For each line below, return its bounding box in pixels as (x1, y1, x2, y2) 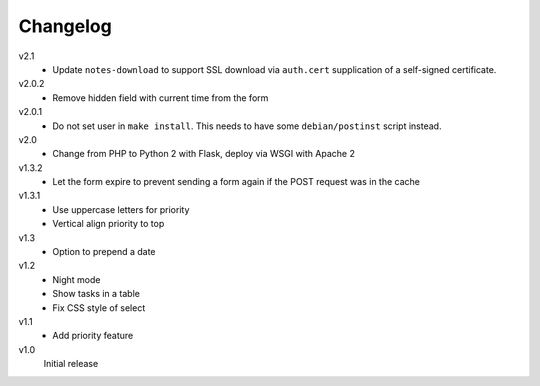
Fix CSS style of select (52, 301, 146, 314)
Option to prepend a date (52, 246, 156, 258)
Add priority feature (52, 330, 134, 342)
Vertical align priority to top (52, 218, 165, 230)
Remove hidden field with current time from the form (52, 91, 269, 104)
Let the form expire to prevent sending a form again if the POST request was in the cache (52, 176, 420, 188)
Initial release (43, 358, 99, 370)
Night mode (52, 273, 101, 285)
